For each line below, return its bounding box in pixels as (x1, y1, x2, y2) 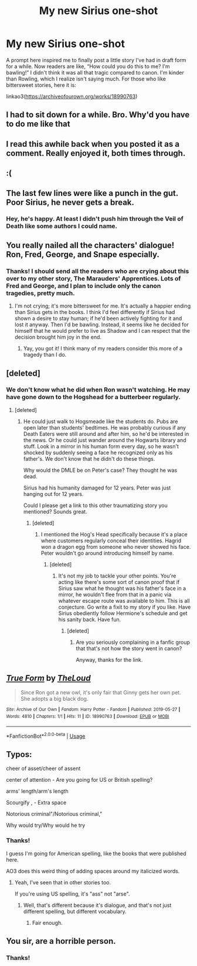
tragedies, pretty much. (6, 289, 75, 297)
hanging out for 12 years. (23, 490, 84, 497)
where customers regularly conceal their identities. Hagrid (40, 537, 182, 544)
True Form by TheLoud (6, 673, 91, 683)
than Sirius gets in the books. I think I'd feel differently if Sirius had (14, 309, 175, 316)
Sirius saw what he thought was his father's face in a (58, 585, 186, 592)
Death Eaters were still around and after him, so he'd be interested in (23, 430, 189, 437)
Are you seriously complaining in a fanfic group (76, 639, 191, 646)
